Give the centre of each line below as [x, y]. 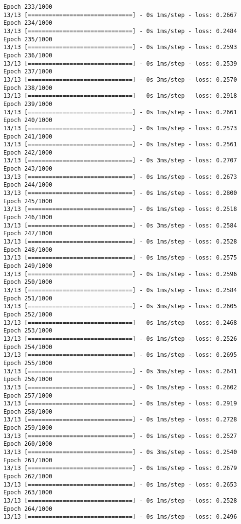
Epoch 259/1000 [28, 428]
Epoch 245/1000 [28, 201]
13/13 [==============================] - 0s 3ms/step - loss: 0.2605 [120, 306]
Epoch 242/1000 [28, 152]
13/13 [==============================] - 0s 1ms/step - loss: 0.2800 [120, 193]
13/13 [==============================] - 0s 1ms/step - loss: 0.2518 [120, 209]
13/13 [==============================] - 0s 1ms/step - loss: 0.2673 [120, 177]
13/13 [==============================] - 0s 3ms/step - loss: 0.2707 [120, 161]
